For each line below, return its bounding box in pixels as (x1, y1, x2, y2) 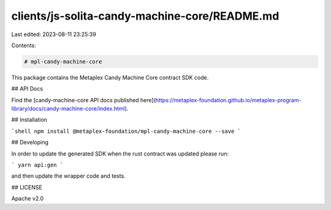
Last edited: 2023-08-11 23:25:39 (11, 31, 96, 38)
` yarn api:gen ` (11, 162, 64, 168)
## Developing (11, 138, 49, 146)
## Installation (11, 116, 47, 124)
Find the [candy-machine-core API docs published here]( (11, 96, 156, 103)
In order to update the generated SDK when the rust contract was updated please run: (11, 150, 229, 157)
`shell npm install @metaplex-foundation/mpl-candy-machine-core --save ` (11, 127, 242, 135)
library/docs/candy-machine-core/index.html (11, 105, 125, 113)
